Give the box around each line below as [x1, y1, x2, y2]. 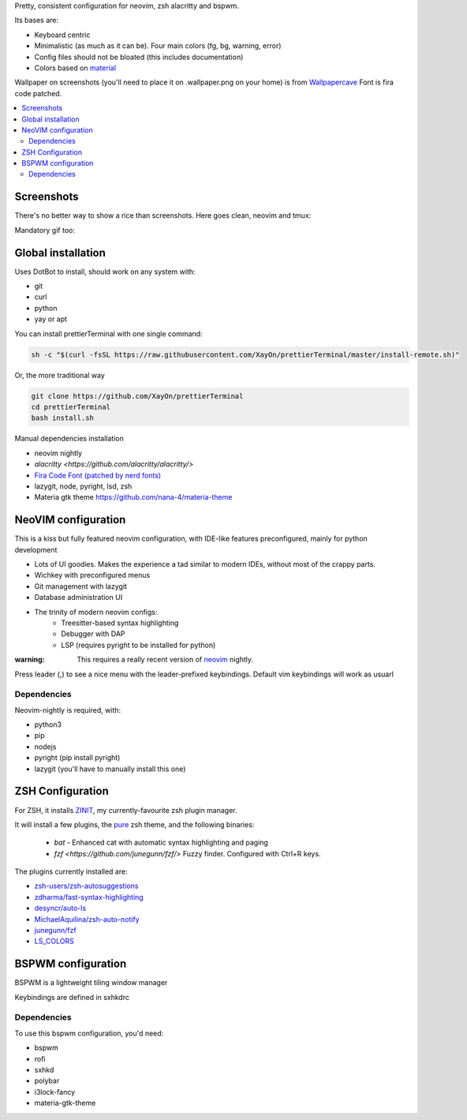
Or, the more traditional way [14, 370, 106, 380]
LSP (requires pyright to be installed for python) [61, 640, 216, 650]
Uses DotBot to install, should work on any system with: [14, 267, 196, 276]
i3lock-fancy [34, 1087, 75, 1096]
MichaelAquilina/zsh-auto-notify [34, 914, 140, 923]
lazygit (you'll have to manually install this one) [34, 764, 186, 774]
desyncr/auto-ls [34, 904, 87, 913]
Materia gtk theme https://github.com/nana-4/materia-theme [34, 493, 233, 502]
